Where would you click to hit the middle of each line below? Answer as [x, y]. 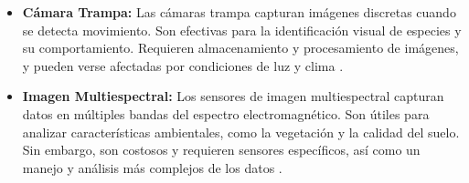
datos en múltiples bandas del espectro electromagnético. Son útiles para [226, 113]
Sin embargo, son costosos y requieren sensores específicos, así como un [221, 150]
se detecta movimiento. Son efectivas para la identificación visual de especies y [242, 30]
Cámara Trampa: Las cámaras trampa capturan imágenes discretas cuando [239, 12]
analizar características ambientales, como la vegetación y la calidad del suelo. [241, 132]
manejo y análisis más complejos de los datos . [152, 167]
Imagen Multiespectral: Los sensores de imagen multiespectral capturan [233, 96]
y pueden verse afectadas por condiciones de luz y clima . [183, 65]
